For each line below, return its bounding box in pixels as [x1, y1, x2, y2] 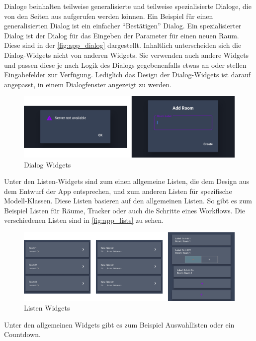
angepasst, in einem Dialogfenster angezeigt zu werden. [4, 79, 171, 89]
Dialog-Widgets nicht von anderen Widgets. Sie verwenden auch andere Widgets [4, 49, 249, 60]
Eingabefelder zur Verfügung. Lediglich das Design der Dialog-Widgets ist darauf [4, 69, 251, 80]
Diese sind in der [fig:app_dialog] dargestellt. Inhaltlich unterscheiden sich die [4, 40, 242, 50]
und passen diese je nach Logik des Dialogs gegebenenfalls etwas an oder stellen [4, 59, 247, 70]
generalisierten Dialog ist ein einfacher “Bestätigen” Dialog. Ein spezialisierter [4, 20, 242, 31]
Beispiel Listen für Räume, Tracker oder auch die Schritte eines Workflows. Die [4, 205, 246, 215]
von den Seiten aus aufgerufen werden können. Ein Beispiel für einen [4, 10, 213, 21]
